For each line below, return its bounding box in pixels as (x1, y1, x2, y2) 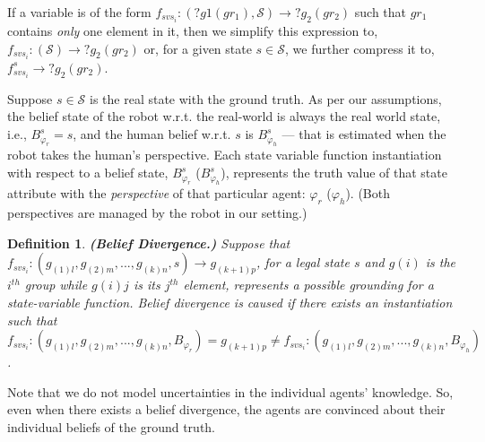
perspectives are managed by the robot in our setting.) (7, 204, 307, 222)
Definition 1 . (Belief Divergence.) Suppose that (7, 233, 290, 252)
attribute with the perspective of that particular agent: (7, 184, 306, 203)
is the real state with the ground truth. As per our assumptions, (90, 89, 442, 108)
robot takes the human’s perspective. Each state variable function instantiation (7, 145, 442, 164)
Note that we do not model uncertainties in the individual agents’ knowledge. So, (7, 382, 454, 401)
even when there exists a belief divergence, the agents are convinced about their (7, 400, 446, 419)
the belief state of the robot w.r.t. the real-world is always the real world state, (7, 107, 441, 126)
